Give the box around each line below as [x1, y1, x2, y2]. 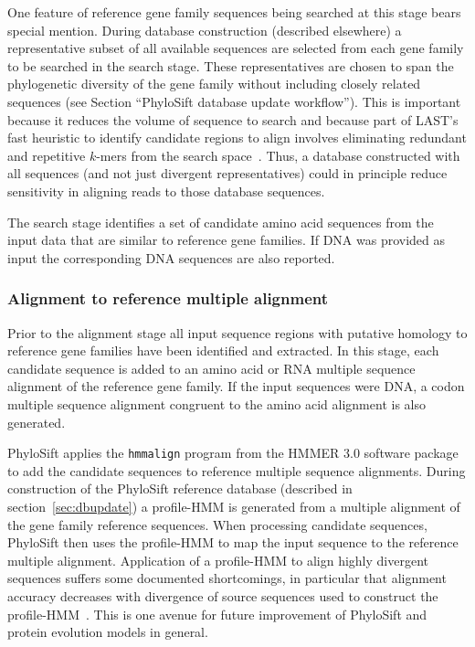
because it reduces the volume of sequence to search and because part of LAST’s [7, 110, 459, 129]
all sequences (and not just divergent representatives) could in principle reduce [7, 164, 448, 183]
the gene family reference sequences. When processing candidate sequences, [7, 514, 427, 534]
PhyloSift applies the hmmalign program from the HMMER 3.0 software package [7, 443, 459, 462]
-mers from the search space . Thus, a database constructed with [96, 145, 460, 164]
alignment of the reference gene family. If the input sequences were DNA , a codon [7, 377, 465, 396]
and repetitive [7, 145, 86, 164]
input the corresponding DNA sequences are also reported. [7, 248, 335, 267]
